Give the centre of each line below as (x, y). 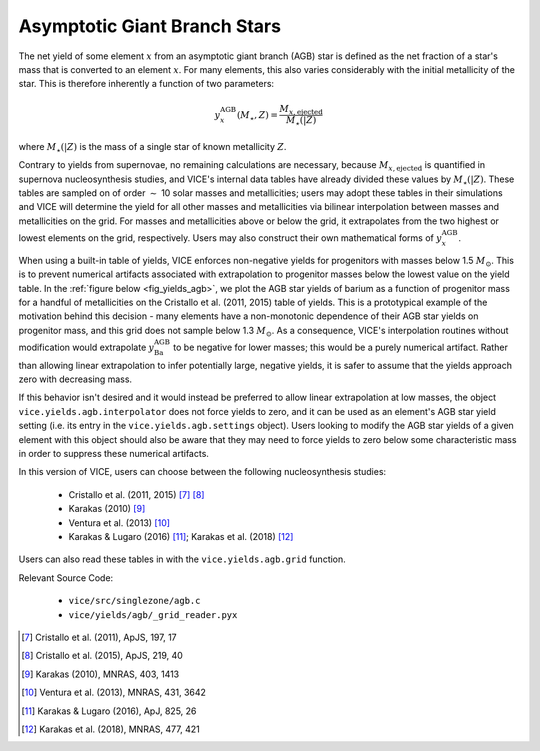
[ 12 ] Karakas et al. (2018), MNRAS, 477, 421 (110, 729)
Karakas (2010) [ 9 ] (107, 509)
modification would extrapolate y (86, 347)
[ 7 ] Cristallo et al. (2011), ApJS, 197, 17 (99, 637)
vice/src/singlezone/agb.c (134, 601)
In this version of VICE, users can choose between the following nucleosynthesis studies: (202, 472)
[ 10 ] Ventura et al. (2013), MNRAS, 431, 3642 (114, 692)
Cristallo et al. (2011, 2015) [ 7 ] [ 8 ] (136, 494)
